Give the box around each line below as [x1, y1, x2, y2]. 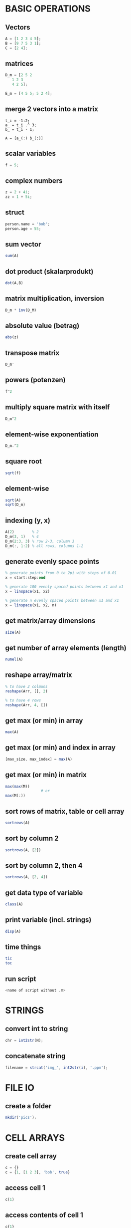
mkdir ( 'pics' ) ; [5, 1115, 37, 1120]
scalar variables [5, 149, 56, 158]
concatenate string [5, 1052, 66, 1060]
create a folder [5, 1102, 52, 1110]
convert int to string [5, 1025, 68, 1033]
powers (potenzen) [5, 376, 66, 384]
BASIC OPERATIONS [5, 3, 91, 15]
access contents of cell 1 [5, 1211, 84, 1219]
